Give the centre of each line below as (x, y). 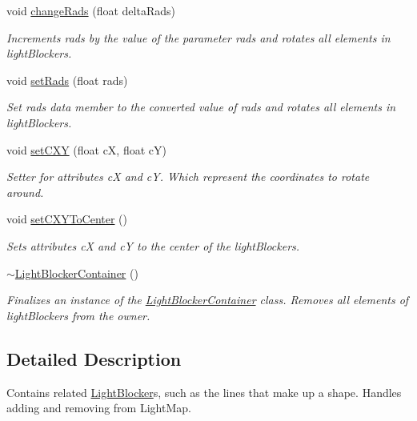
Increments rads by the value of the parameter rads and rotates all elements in (198, 37)
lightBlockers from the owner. (78, 315)
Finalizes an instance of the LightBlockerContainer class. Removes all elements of (208, 300)
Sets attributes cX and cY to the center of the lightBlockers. (153, 245)
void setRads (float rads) (67, 80)
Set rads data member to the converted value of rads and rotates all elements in (201, 107)
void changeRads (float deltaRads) (91, 10)
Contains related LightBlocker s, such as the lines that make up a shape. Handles (204, 392)
